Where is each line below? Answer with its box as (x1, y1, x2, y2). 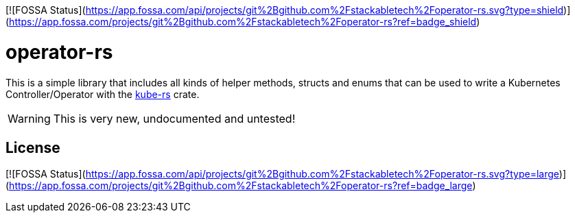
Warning (8, 111, 51, 125)
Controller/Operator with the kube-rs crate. (5, 88, 200, 100)
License (5, 138, 60, 156)
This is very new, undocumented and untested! (53, 111, 296, 125)
